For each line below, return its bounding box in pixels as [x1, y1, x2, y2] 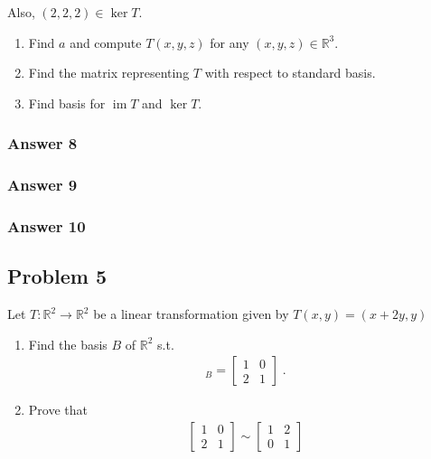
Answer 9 [7, 173, 78, 196]
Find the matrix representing [28, 63, 190, 82]
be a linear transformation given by [93, 304, 289, 323]
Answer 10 [7, 214, 86, 237]
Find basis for [28, 93, 106, 112]
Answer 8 [7, 132, 78, 155]
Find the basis [28, 334, 108, 353]
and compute [70, 33, 142, 52]
